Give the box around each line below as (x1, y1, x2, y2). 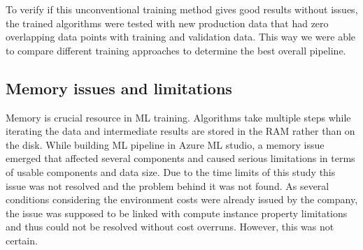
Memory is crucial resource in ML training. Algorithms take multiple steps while (6, 110, 351, 124)
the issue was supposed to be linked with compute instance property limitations (6, 205, 348, 220)
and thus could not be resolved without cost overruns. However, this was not (6, 219, 334, 234)
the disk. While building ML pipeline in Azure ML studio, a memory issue (6, 137, 325, 152)
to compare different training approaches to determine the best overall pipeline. (6, 43, 346, 57)
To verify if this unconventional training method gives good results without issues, (6, 2, 358, 16)
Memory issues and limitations (6, 77, 232, 98)
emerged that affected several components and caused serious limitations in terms (6, 151, 355, 166)
